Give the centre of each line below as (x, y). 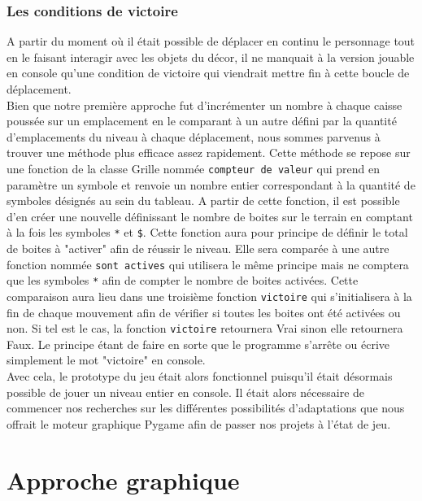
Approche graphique (123, 479)
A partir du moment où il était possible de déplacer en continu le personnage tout (211, 41)
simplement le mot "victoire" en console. (106, 360)
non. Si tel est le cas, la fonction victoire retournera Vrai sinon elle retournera (205, 328)
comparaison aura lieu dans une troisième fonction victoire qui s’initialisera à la (209, 296)
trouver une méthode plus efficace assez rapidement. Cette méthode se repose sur (209, 152)
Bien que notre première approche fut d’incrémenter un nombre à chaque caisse (204, 105)
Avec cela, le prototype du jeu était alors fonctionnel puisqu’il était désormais (200, 376)
